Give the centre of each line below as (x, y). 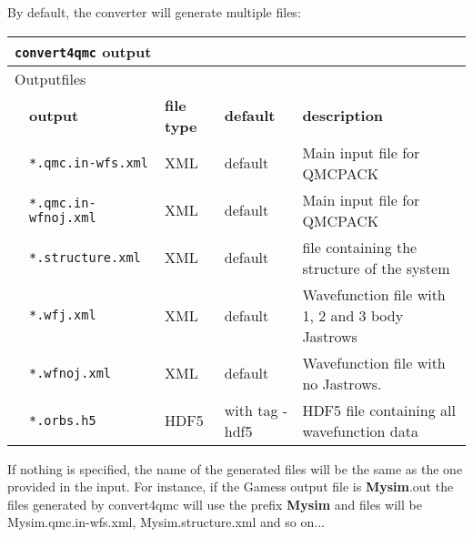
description (343, 116)
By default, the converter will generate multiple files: (154, 12)
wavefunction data (360, 431)
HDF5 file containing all (379, 410)
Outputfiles (50, 78)
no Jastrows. (342, 383)
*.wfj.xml (63, 315)
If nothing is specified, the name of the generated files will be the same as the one (235, 468)
